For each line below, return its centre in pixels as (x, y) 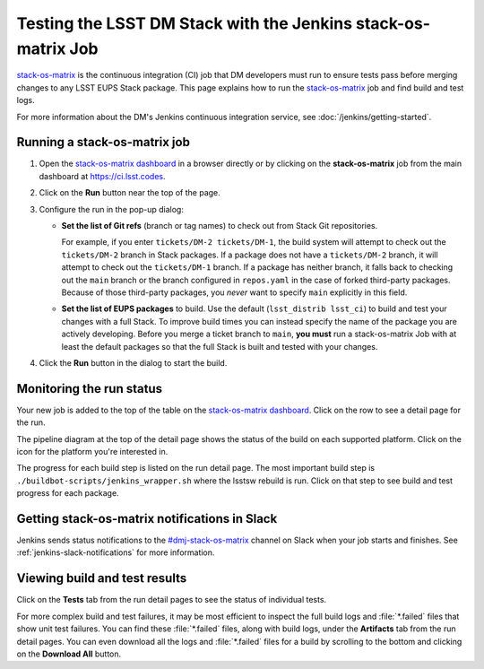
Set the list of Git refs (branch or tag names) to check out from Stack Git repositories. (220, 225)
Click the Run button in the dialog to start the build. (133, 362)
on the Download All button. (69, 654)
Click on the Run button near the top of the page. (130, 193)
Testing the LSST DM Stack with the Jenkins (185, 23)
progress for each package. (68, 493)
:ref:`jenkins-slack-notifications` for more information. (116, 552)
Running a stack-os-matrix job (103, 142)
